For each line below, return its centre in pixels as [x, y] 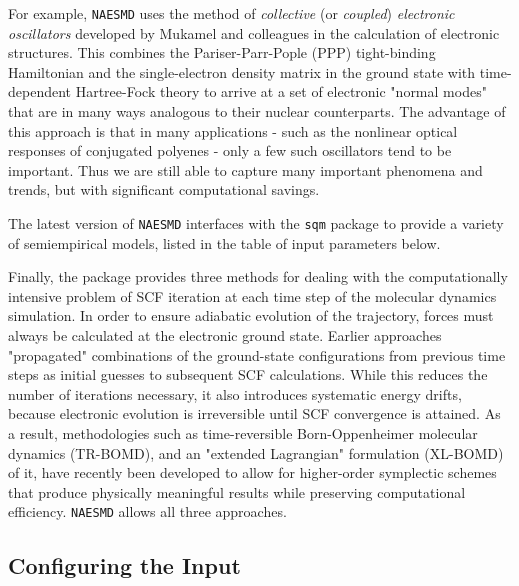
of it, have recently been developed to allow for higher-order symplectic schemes [252, 472]
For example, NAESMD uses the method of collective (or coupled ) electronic [231, 13]
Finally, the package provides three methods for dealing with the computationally [258, 276]
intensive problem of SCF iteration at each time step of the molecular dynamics [252, 295]
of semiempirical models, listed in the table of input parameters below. [224, 242]
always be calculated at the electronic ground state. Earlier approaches [225, 335]
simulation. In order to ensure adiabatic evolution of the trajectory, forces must [251, 315]
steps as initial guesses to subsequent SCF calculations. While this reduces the [248, 374]
